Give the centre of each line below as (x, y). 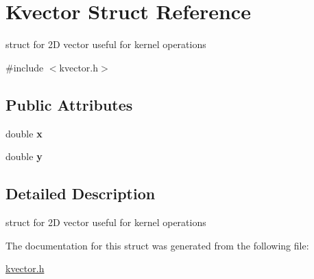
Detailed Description (81, 193)
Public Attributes (69, 104)
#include (25, 67)
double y (24, 156)
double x (24, 133)
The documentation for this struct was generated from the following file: (157, 245)
